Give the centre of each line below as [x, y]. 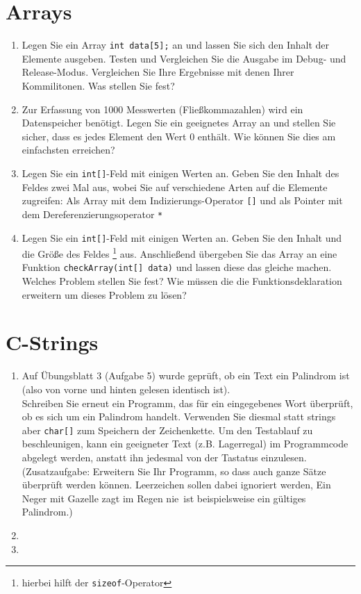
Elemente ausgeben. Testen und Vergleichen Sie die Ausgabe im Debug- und [184, 58]
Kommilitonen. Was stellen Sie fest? [98, 85]
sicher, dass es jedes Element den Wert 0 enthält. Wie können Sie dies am [179, 136]
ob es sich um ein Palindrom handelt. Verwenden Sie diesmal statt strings [179, 416]
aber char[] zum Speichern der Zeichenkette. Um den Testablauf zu [167, 430]
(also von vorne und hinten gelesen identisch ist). [126, 389]
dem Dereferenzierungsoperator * [92, 214]
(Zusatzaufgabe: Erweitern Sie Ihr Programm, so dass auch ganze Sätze [174, 471]
